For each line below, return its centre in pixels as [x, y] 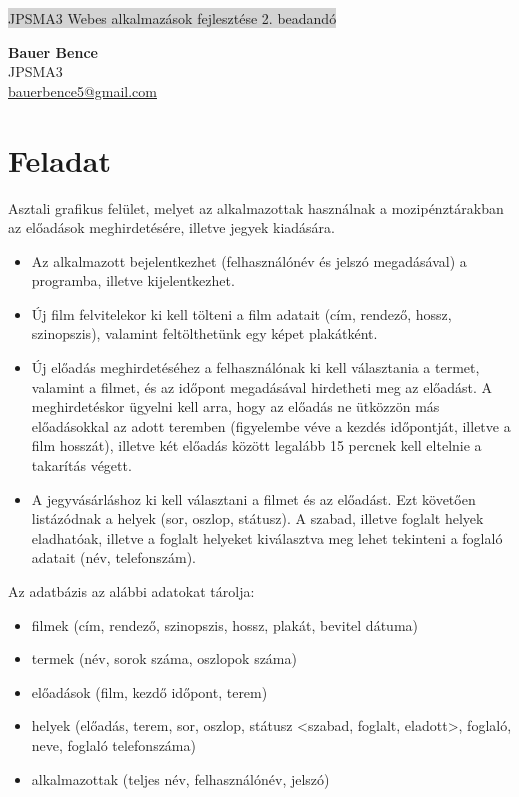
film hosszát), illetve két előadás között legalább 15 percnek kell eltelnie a [256, 445]
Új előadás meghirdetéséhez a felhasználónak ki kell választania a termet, [255, 367]
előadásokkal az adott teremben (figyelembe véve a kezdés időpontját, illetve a [271, 425]
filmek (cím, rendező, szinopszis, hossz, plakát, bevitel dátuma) [224, 624]
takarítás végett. [81, 465]
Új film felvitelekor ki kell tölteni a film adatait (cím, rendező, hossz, [241, 313]
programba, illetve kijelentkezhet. [133, 280]
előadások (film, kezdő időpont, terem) [149, 691]
